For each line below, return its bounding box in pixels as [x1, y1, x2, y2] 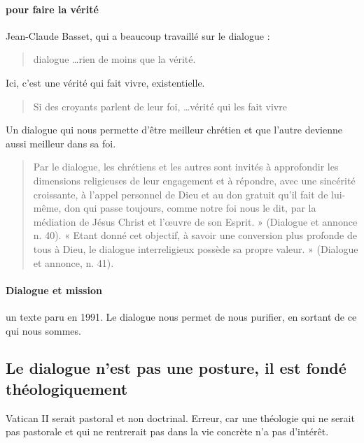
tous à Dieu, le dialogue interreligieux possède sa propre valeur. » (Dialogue [33, 241, 358, 256]
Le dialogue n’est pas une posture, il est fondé [6, 357, 346, 379]
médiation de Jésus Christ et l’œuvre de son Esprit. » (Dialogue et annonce [33, 214, 358, 228]
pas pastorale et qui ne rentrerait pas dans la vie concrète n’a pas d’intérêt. [6, 424, 329, 439]
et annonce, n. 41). [33, 255, 114, 270]
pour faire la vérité [6, 1, 99, 16]
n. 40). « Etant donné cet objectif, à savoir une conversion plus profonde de [33, 228, 357, 242]
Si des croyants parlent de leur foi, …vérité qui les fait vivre [33, 99, 287, 113]
